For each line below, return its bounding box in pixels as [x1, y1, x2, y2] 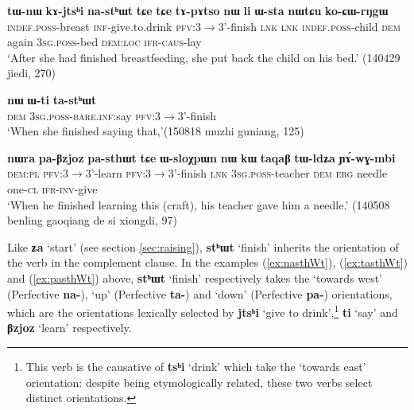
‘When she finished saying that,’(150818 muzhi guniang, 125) [7, 123, 304, 139]
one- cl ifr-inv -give [7, 180, 98, 197]
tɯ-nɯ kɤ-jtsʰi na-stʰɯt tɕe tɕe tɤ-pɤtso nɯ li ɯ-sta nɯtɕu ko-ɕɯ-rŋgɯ [7, 2, 389, 18]
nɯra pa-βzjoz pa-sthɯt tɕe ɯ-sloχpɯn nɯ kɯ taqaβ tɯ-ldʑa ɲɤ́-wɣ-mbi [7, 149, 396, 166]
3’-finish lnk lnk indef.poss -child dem [218, 18, 400, 34]
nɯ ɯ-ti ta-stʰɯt [7, 91, 97, 107]
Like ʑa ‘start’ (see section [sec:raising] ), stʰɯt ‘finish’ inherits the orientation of [7, 238, 399, 255]
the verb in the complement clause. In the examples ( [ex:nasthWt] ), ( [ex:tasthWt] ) [7, 254, 408, 271]
